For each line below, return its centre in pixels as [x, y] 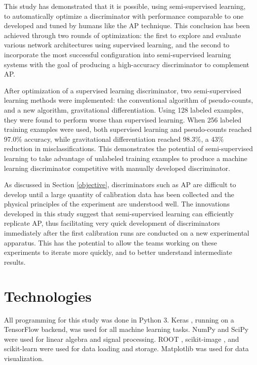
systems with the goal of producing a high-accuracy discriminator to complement [127, 64]
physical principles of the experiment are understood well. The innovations [117, 204]
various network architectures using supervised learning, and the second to [117, 45]
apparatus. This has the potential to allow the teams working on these [110, 242]
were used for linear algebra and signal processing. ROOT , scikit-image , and [122, 339]
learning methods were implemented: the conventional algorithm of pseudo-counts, [128, 100]
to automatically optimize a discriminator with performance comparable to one [124, 16]
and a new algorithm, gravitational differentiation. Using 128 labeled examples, [124, 109]
